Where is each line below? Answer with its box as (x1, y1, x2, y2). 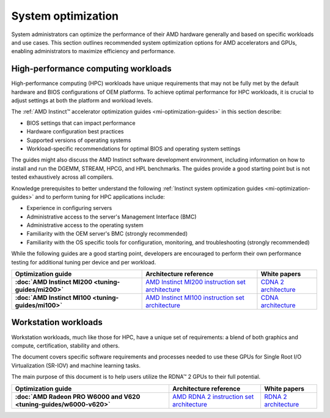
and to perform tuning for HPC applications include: (35, 193, 165, 200)
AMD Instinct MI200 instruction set (145, 278, 246, 286)
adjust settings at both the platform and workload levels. (11, 97, 153, 104)
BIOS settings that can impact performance (26, 119, 136, 127)
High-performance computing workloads (11, 64, 172, 74)
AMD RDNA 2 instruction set (172, 392, 254, 401)
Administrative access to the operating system (26, 222, 144, 229)
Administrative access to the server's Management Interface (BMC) (26, 213, 197, 220)
